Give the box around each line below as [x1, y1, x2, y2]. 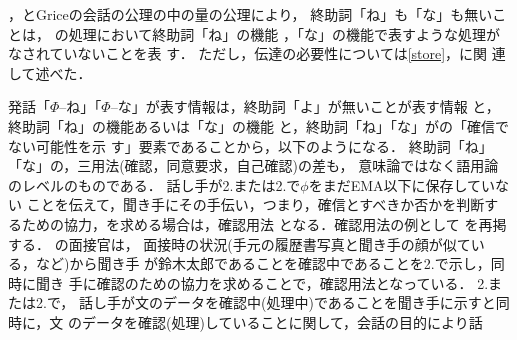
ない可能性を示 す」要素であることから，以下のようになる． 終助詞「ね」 [8, 135, 493, 156]
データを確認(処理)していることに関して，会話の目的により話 [81, 311, 483, 332]
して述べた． [8, 62, 92, 83]
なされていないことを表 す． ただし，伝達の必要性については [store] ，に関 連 [8, 43, 506, 64]
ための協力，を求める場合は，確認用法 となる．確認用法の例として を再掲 [21, 213, 507, 234]
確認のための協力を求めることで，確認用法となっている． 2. [96, 272, 489, 293]
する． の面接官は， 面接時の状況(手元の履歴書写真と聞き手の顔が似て [8, 233, 471, 254]
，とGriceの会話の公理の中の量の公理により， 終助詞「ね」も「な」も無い [8, 4, 493, 24]
